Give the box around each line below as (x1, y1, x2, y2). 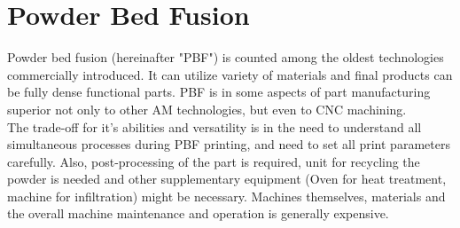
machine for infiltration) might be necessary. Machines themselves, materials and (7, 186, 446, 205)
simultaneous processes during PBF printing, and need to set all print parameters (7, 135, 450, 153)
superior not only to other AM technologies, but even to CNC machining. (7, 99, 407, 118)
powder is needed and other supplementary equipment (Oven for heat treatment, (7, 169, 447, 188)
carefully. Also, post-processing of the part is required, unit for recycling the (7, 152, 420, 170)
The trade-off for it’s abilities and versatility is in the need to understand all (7, 117, 422, 136)
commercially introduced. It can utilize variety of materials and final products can (7, 65, 453, 83)
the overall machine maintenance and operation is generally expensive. (7, 204, 389, 223)
